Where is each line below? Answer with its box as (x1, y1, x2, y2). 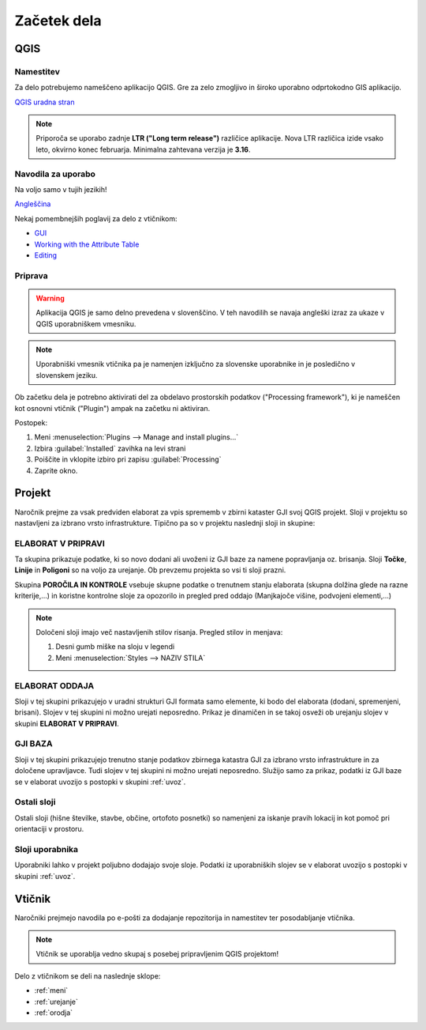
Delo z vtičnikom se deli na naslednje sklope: (14, 971, 161, 980)
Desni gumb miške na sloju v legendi (55, 642, 175, 651)
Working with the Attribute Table (34, 240, 140, 249)
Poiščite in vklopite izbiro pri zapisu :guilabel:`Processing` (34, 455, 222, 464)
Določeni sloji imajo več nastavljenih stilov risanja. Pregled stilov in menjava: (35, 628, 283, 636)
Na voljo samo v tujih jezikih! (14, 185, 107, 194)
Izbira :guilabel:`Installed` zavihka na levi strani (34, 443, 186, 453)
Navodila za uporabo (14, 168, 96, 179)
